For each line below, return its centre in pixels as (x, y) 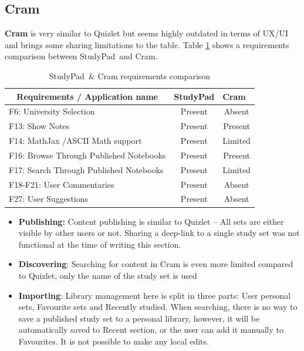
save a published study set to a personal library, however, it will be (139, 318)
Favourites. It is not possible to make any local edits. (114, 341)
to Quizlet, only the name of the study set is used (108, 275)
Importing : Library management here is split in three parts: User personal (155, 295)
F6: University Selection (52, 111)
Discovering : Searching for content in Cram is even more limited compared (156, 264)
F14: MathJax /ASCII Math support (75, 141)
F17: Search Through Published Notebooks (86, 169)
